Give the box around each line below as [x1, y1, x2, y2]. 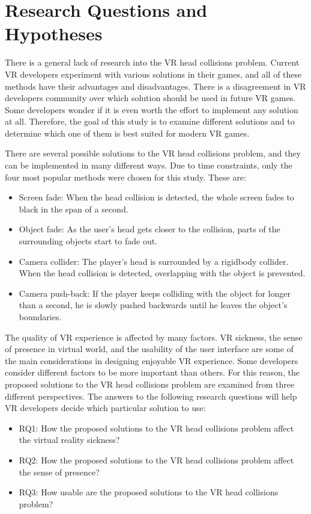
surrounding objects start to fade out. [19, 235, 158, 247]
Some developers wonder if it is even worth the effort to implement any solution [5, 103, 298, 116]
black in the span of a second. [19, 202, 128, 215]
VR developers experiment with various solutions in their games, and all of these [5, 67, 302, 80]
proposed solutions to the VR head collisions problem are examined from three [5, 377, 295, 390]
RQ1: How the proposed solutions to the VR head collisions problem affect [19, 421, 294, 434]
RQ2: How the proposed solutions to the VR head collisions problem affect [19, 453, 294, 466]
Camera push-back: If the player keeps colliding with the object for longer [19, 286, 291, 299]
